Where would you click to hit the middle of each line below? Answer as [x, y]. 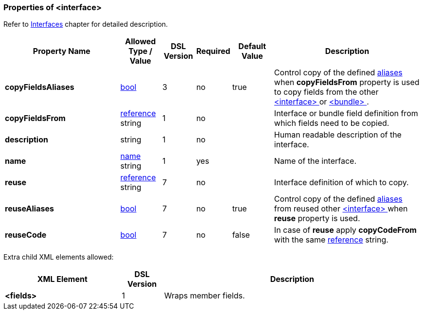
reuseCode [26, 235]
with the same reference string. [331, 240]
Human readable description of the [338, 135]
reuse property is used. [317, 218]
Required [213, 51]
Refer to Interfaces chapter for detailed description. [86, 24]
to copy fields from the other [326, 92]
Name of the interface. [315, 161]
